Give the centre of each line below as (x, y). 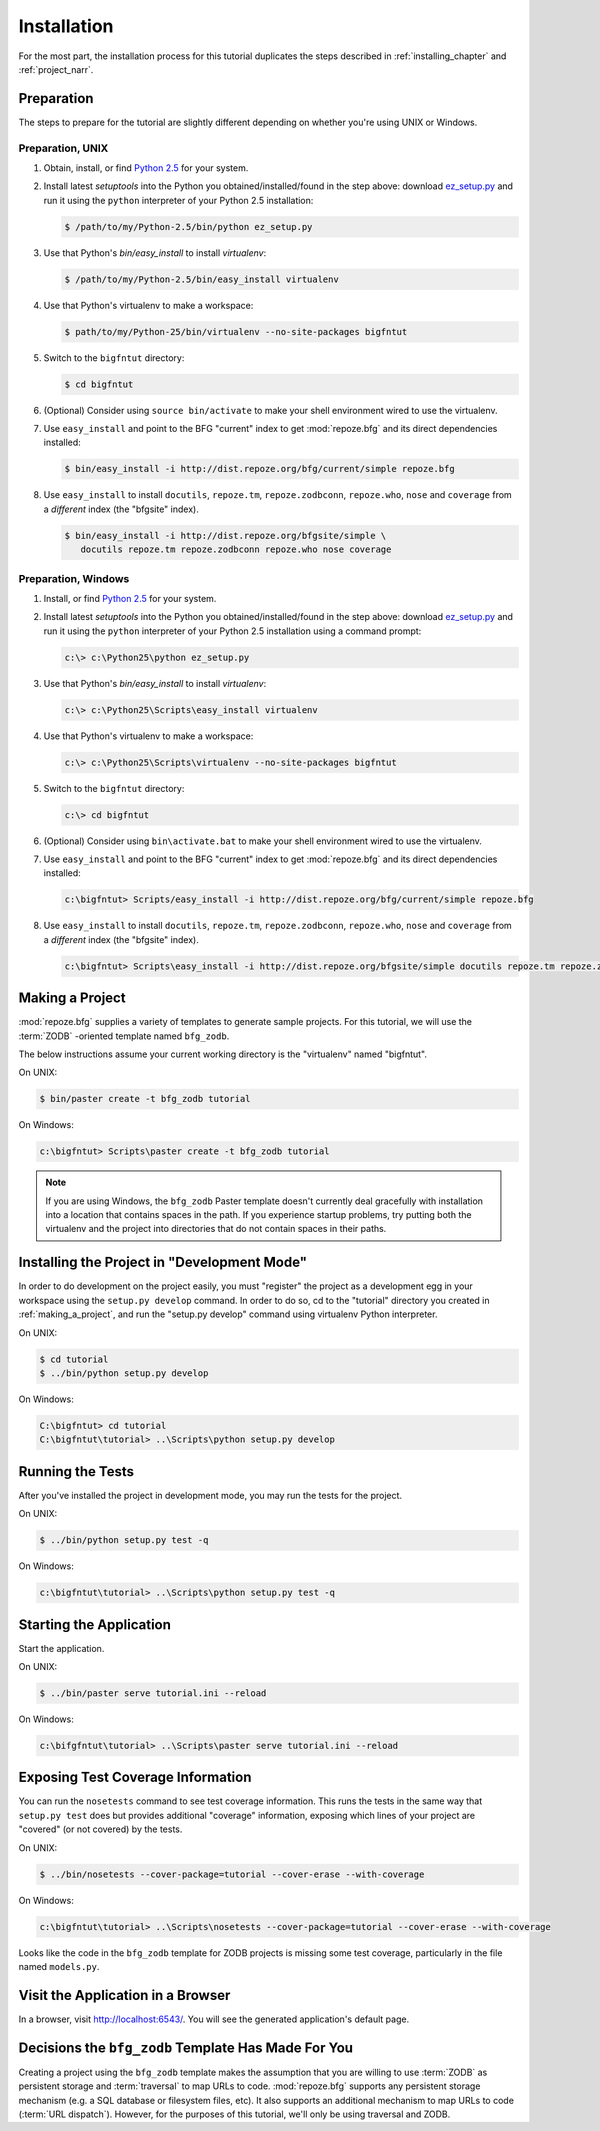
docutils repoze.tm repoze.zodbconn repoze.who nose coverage (236, 549)
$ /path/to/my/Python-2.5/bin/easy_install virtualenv (201, 279)
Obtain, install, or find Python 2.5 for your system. (146, 167)
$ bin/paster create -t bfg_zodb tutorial (145, 1099)
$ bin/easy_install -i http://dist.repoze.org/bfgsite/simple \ (225, 535)
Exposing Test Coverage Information (135, 1777)
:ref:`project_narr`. (56, 69)
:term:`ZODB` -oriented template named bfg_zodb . (124, 1036)
